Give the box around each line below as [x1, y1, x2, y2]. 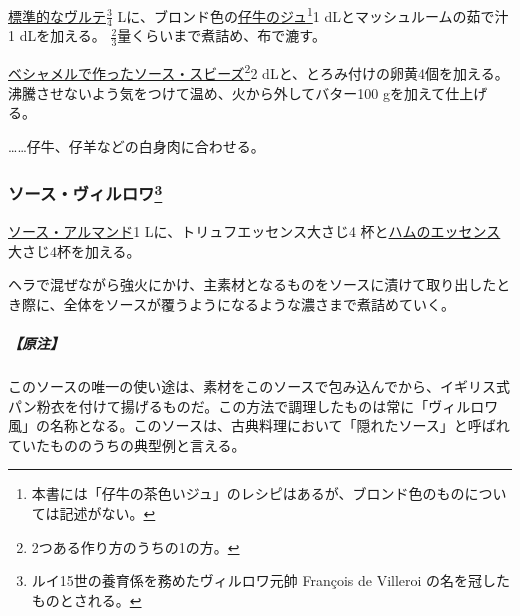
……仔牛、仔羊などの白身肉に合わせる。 [8, 135, 265, 156]
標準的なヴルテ [8, 5, 106, 26]
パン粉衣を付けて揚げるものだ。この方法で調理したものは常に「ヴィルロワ [8, 395, 499, 416]
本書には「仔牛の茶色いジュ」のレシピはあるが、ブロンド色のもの [31, 483, 465, 504]
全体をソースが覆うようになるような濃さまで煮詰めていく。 [63, 293, 455, 314]
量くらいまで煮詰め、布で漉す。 [117, 25, 326, 46]
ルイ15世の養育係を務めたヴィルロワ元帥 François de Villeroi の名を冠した [31, 570, 511, 591]
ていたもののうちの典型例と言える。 [8, 434, 246, 455]
